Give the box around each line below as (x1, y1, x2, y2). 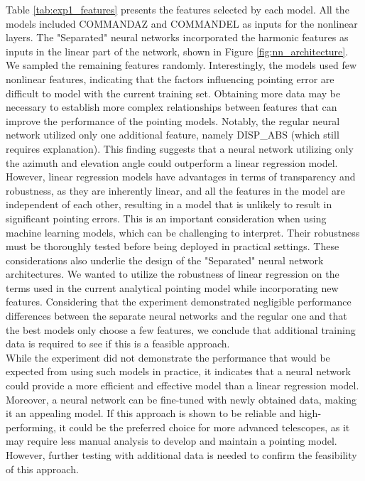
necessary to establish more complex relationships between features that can (6, 99, 337, 114)
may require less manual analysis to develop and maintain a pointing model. (6, 433, 337, 448)
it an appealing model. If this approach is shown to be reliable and (6, 406, 296, 421)
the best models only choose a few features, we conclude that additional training (6, 322, 356, 337)
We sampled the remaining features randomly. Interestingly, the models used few (6, 58, 357, 72)
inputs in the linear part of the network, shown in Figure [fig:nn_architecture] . (6, 43, 349, 58)
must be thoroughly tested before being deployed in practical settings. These (6, 239, 339, 254)
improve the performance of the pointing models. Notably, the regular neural (6, 113, 340, 128)
